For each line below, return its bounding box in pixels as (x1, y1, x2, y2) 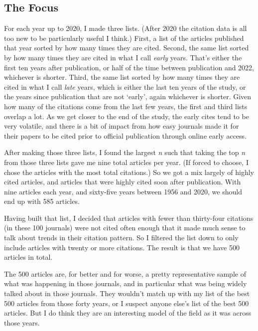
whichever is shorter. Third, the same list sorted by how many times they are (4, 72, 240, 82)
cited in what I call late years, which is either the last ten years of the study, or (4, 81, 246, 92)
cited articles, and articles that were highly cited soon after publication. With (4, 176, 241, 187)
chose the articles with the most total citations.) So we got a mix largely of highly (4, 166, 255, 177)
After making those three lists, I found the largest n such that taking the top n (4, 147, 246, 158)
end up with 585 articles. (4, 196, 80, 206)
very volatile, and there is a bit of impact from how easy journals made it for (4, 121, 239, 131)
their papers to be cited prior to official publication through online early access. (4, 130, 247, 141)
